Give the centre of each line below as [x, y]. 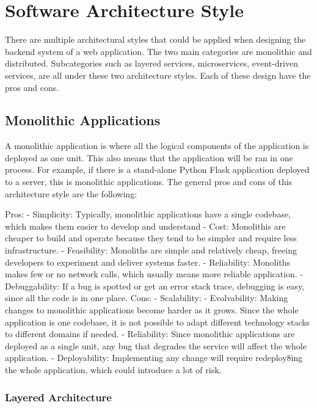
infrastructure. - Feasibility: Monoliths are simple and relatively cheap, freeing [151, 250]
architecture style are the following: [71, 193]
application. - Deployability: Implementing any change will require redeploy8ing [154, 358]
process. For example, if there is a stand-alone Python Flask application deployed [157, 169]
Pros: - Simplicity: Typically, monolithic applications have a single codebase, [148, 214]
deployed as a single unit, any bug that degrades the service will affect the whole [156, 345]
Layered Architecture [58, 397]
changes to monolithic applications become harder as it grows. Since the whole [152, 310]
